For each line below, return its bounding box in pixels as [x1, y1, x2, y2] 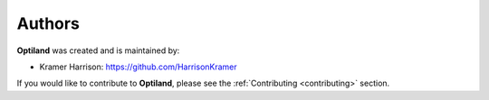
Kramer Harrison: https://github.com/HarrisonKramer [39, 61, 237, 72]
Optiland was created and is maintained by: [16, 45, 180, 56]
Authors [16, 14, 81, 33]
